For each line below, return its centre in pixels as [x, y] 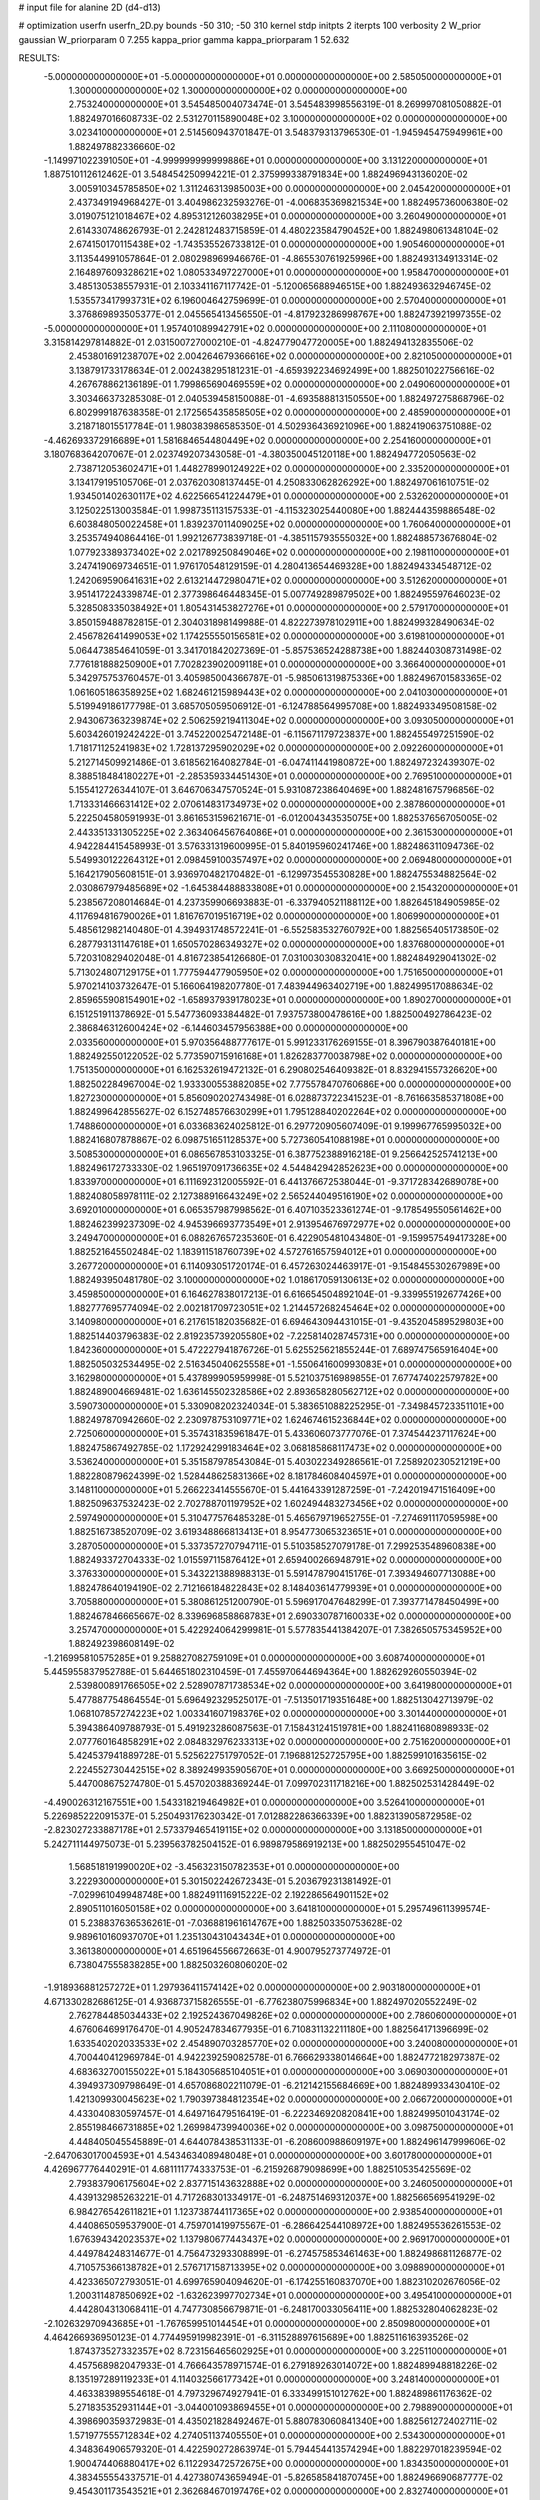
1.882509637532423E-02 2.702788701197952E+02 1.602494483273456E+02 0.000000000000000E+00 [288, 1504]
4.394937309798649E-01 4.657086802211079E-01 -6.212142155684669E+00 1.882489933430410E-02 [284, 2086]
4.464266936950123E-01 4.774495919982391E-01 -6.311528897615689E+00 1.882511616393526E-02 [256, 2337]
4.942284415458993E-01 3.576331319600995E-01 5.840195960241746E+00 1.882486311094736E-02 [281, 846]
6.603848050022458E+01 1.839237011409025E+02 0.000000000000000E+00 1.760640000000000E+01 [289, 524]
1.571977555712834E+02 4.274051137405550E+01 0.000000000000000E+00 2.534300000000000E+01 [286, 2435]
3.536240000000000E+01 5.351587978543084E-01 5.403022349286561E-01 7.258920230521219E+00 [284, 1462]
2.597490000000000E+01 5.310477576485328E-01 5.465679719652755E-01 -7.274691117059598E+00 [283, 1517]
